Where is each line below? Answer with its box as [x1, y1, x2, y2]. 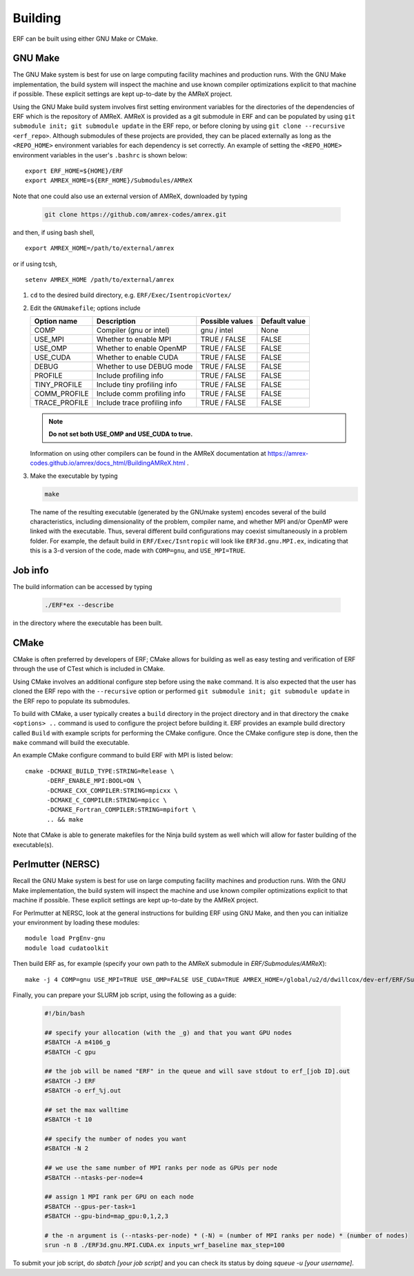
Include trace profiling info [97, 398, 182, 407]
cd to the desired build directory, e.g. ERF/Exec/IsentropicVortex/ [30, 291, 232, 300]
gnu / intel [200, 325, 234, 335]
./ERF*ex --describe [44, 601, 114, 609]
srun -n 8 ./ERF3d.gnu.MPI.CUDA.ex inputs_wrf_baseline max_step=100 [44, 1241, 285, 1249]
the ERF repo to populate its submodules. [12, 697, 130, 705]
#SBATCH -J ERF [44, 1077, 96, 1085]
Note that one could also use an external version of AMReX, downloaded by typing [12, 192, 248, 200]
